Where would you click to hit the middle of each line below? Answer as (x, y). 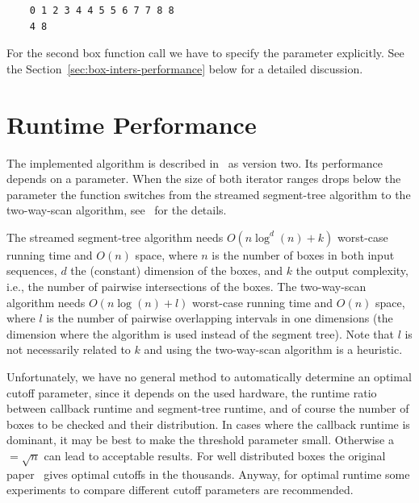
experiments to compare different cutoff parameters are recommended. (180, 490)
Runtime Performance (132, 124)
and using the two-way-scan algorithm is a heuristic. (273, 349)
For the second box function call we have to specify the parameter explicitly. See (205, 53)
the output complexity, (352, 270)
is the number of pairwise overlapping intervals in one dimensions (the (220, 318)
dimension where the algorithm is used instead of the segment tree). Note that (200, 333)
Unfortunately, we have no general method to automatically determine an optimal (209, 377)
